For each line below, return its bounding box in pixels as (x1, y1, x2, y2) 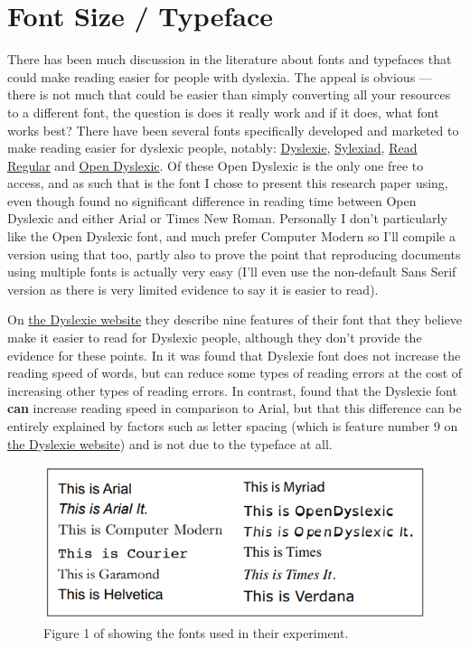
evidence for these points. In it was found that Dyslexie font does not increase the (7, 345, 461, 364)
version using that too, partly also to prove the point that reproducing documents (7, 244, 461, 263)
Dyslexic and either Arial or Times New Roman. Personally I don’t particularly (7, 209, 447, 228)
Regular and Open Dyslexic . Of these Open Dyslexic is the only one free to (7, 155, 424, 174)
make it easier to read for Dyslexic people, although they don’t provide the (7, 328, 422, 347)
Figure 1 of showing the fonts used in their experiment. (43, 623, 349, 642)
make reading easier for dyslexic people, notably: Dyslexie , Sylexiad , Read (7, 138, 418, 157)
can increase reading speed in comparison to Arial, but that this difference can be (7, 399, 462, 418)
